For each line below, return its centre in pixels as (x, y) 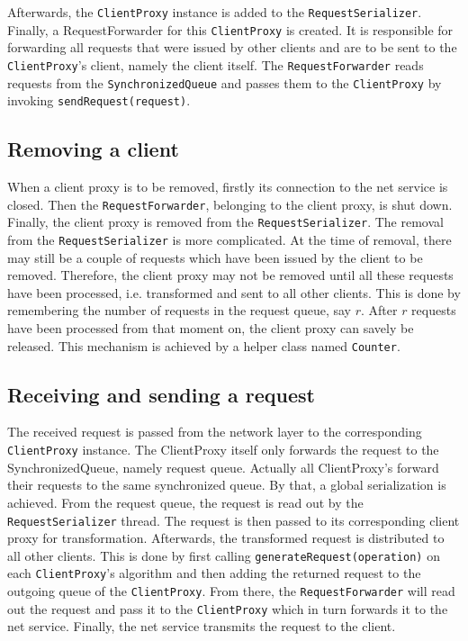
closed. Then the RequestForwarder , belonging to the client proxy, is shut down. (230, 204)
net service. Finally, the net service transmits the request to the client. (202, 626)
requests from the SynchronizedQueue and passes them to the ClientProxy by (225, 82)
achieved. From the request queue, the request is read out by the (185, 502)
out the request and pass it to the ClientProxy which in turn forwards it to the (228, 608)
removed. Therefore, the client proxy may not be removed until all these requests (230, 275)
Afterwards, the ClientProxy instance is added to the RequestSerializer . (215, 12)
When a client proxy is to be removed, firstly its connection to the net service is (228, 187)
